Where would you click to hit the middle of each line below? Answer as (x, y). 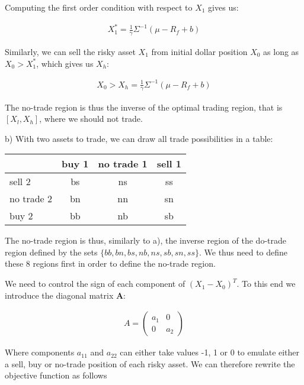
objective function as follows (56, 375)
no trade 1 (123, 164)
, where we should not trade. (91, 119)
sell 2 (20, 182)
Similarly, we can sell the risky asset (70, 51)
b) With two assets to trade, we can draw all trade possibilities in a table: (139, 138)
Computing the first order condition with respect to (99, 7)
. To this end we (266, 284)
